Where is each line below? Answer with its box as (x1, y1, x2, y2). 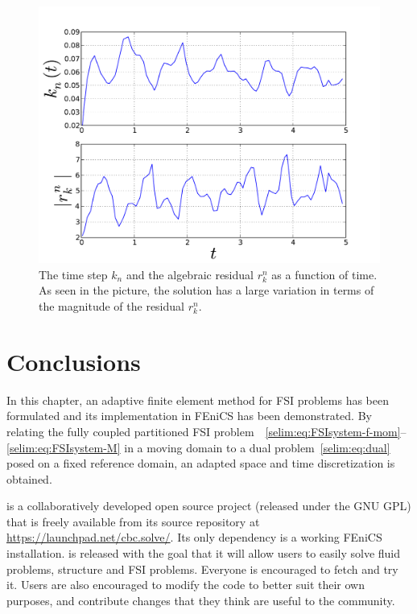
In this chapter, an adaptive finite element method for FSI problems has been (6, 391, 389, 408)
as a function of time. (271, 266, 378, 282)
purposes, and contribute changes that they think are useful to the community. (6, 591, 395, 608)
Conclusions (6, 344, 141, 377)
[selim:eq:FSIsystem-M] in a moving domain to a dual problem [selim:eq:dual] (6, 439, 390, 455)
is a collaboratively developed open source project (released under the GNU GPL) (6, 497, 411, 514)
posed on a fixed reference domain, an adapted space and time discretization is (6, 455, 395, 472)
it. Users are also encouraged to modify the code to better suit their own (6, 576, 365, 593)
